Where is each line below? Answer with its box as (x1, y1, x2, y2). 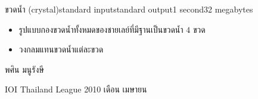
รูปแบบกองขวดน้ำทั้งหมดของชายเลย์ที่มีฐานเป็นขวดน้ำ (18, 23, 184, 35)
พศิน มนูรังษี (5, 63, 44, 75)
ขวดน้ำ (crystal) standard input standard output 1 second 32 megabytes (5, 3, 253, 15)
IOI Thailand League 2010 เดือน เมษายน (5, 83, 147, 95)
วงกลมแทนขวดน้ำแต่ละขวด (18, 43, 104, 55)
